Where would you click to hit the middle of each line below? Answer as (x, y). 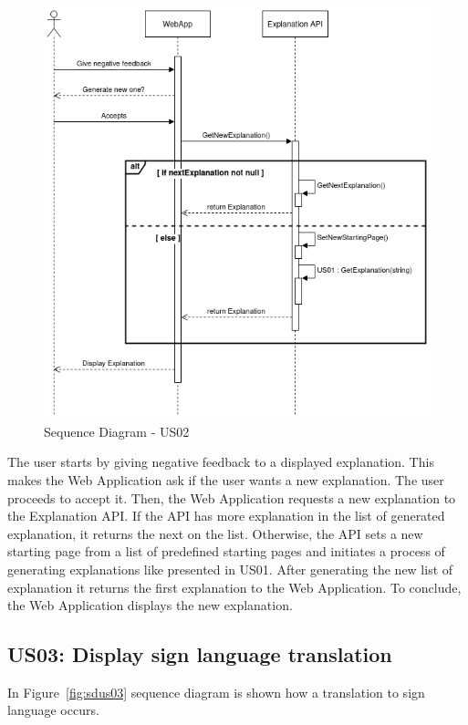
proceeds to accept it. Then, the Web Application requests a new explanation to (232, 497)
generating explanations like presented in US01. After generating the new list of (230, 569)
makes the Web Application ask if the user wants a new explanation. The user (226, 479)
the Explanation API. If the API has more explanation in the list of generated (226, 516)
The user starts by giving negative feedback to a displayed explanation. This (221, 462)
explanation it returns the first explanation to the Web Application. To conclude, (234, 587)
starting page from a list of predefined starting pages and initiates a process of (226, 551)
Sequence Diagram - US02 (117, 431)
